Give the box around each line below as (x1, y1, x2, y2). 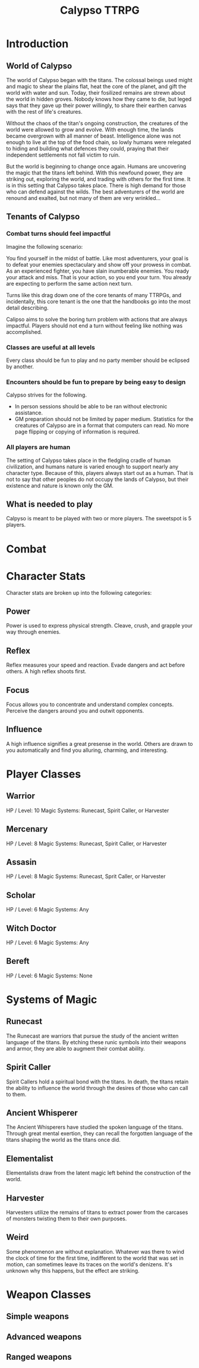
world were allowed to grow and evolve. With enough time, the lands (6, 126, 174, 133)
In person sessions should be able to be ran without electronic (14, 403, 168, 410)
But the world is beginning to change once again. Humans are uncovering (6, 163, 187, 170)
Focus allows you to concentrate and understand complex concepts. (6, 701, 174, 708)
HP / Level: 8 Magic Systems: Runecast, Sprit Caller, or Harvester (6, 873, 166, 880)
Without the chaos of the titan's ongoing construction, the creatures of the (6, 120, 188, 127)
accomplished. (6, 328, 43, 335)
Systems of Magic (6, 993, 97, 1007)
